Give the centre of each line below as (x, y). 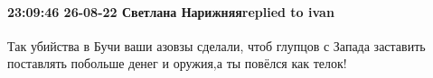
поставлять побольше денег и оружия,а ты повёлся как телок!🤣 (179, 63)
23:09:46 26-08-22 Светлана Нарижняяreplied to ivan (171, 11)
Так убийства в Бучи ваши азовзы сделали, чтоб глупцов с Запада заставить (216, 45)
